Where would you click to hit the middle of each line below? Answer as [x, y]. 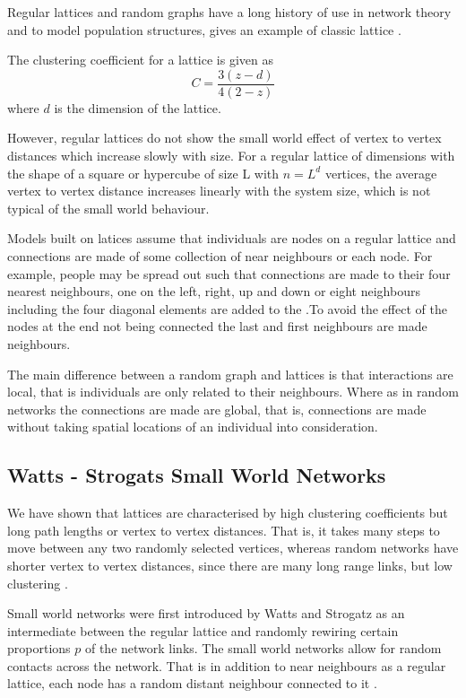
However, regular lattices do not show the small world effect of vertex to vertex [224, 138]
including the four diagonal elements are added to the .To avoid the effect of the [227, 308]
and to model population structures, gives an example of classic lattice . [204, 29]
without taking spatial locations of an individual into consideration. [193, 427]
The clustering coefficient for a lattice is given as [140, 60]
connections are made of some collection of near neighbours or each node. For [220, 256]
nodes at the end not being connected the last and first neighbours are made [217, 326]
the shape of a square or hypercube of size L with [143, 173]
